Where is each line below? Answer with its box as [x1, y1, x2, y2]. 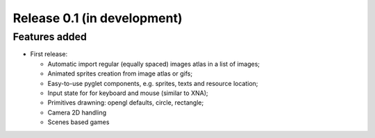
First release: [30, 50, 68, 58]
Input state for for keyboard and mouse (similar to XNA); [47, 89, 208, 97]
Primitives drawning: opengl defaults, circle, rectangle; [47, 98, 204, 107]
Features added [12, 31, 87, 43]
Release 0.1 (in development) [12, 10, 183, 26]
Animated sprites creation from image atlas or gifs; [47, 69, 193, 78]
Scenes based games [47, 118, 110, 126]
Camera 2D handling [47, 108, 107, 117]
